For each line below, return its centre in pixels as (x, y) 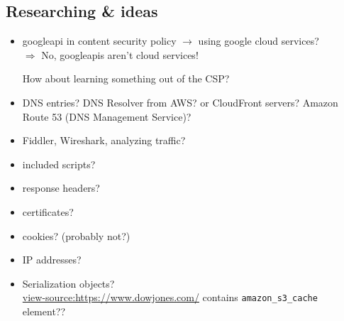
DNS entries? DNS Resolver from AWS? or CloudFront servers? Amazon (180, 102)
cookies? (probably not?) (76, 235)
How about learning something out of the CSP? (126, 78)
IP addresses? (52, 260)
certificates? (48, 211)
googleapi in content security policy (99, 41)
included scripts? (59, 164)
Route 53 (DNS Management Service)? (107, 116)
